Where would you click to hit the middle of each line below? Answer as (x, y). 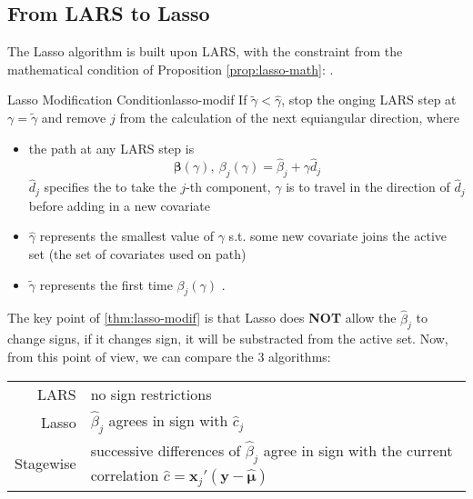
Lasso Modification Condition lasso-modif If (127, 100)
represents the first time (106, 284)
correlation (125, 475)
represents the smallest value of (127, 236)
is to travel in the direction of (368, 187)
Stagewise (45, 464)
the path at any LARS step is (111, 148)
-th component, (228, 187)
